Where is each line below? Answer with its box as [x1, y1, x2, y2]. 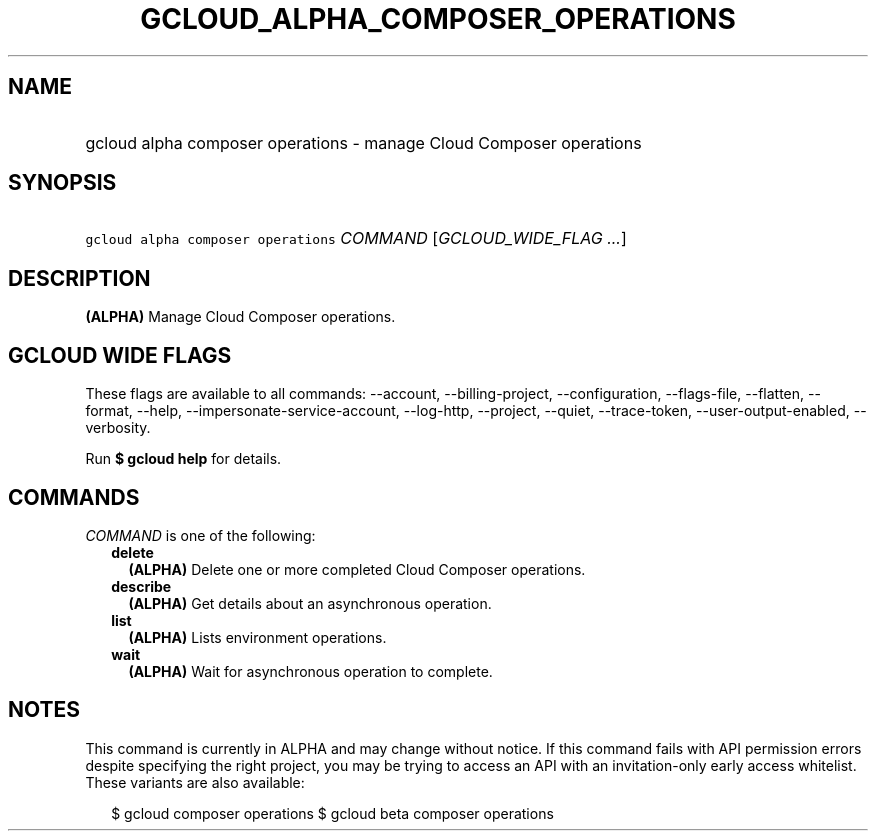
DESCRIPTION [8, 265, 151, 291]
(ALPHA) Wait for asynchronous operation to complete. [128, 662, 493, 680]
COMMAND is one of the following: [85, 526, 316, 544]
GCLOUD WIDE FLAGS [8, 342, 232, 368]
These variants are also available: [85, 773, 305, 791]
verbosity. [85, 419, 151, 437]
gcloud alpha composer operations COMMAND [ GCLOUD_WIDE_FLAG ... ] [85, 228, 627, 249]
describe [111, 577, 172, 595]
